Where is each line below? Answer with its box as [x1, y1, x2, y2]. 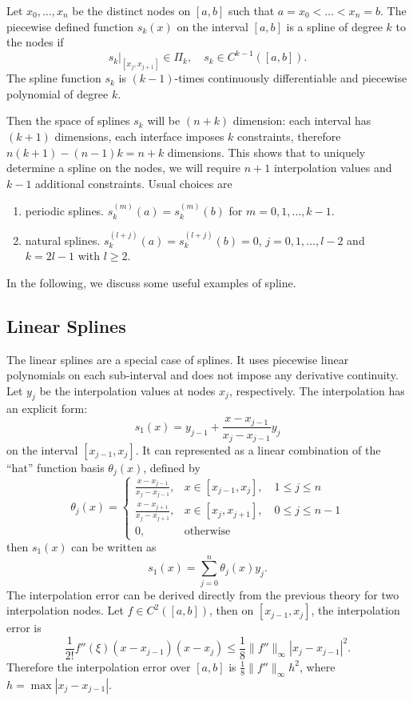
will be [147, 112, 181, 129]
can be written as [71, 539, 157, 555]
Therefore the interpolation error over [6, 658, 191, 675]
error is [6, 619, 42, 636]
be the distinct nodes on [72, 2, 191, 18]
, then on [209, 602, 254, 619]
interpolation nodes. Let [6, 602, 124, 619]
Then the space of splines [6, 112, 130, 129]
